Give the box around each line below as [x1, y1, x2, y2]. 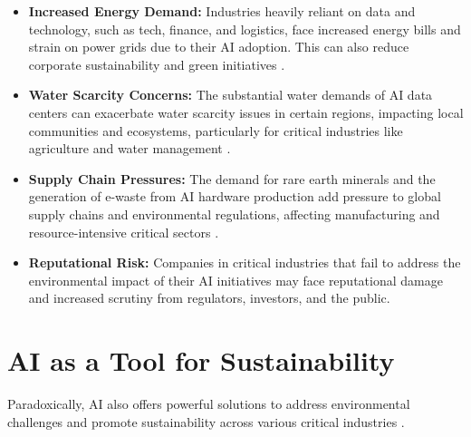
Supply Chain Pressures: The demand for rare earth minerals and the [28, 169, 436, 188]
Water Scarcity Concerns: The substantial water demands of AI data [28, 85, 433, 104]
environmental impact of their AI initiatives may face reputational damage [28, 270, 443, 289]
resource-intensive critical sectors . [28, 222, 219, 241]
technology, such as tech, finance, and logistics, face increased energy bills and [28, 19, 461, 38]
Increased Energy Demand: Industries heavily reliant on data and [28, 2, 416, 20]
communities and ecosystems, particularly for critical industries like [28, 121, 403, 140]
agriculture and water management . [28, 139, 231, 158]
